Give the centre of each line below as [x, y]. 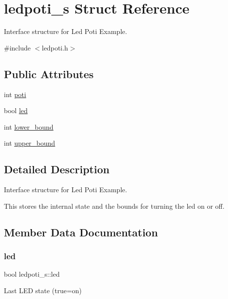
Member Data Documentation [81, 232]
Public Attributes [49, 74]
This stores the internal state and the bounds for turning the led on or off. [114, 206]
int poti [15, 94]
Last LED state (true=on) [43, 290]
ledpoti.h [55, 47]
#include [17, 47]
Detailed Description [57, 169]
